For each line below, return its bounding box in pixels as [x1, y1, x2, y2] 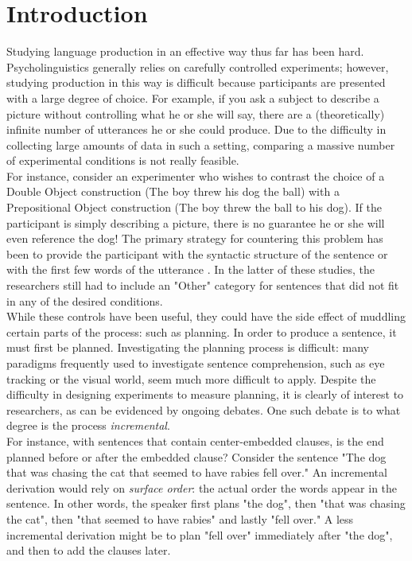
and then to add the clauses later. [6, 542, 171, 559]
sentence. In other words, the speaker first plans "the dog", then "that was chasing [6, 495, 406, 512]
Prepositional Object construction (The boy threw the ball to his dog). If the [6, 199, 382, 216]
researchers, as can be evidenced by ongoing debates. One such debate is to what [6, 401, 401, 418]
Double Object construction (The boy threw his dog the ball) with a [6, 183, 340, 200]
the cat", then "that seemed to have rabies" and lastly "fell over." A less [6, 510, 354, 527]
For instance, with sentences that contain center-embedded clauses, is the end [6, 432, 384, 449]
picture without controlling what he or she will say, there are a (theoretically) [6, 105, 385, 122]
